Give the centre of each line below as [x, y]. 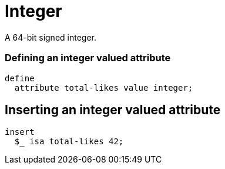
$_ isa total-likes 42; [69, 142]
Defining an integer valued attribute [88, 58]
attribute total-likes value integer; [104, 87]
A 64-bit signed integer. [51, 37]
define [20, 78]
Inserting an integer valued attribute [113, 110]
